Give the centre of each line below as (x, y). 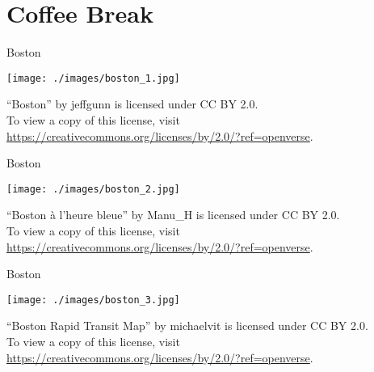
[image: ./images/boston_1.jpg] (93, 78)
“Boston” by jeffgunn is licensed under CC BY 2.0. (132, 104)
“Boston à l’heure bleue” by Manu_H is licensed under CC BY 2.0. (173, 215)
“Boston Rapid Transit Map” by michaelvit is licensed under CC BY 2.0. (187, 325)
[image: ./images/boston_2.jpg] (93, 189)
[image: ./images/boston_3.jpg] (93, 300)
